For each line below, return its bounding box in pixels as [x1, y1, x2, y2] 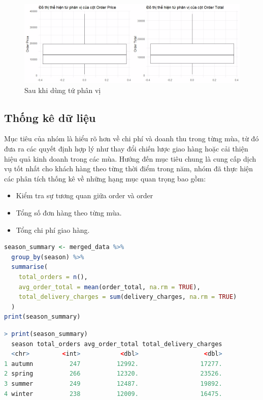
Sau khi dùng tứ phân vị [24, 84, 101, 95]
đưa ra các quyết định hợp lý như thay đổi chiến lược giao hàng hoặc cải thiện [4, 143, 248, 154]
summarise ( [11, 263, 48, 271]
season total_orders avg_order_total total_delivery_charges [11, 340, 222, 348]
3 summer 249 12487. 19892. [4, 380, 222, 387]
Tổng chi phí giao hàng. [16, 224, 90, 235]
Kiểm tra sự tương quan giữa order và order [16, 190, 153, 201]
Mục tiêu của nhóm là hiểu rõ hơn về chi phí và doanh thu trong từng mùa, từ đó [4, 133, 259, 144]
